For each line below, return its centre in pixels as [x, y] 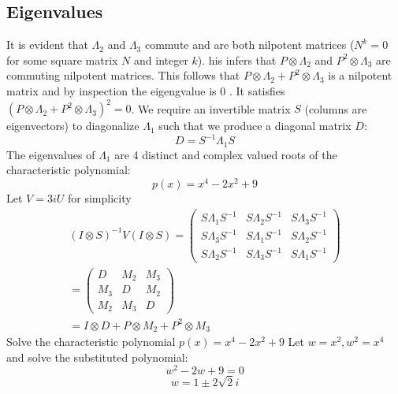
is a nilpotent [360, 75]
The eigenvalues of [51, 154]
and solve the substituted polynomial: [97, 357]
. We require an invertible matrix [211, 108]
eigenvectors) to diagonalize [73, 126]
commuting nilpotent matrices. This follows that [123, 75]
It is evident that [47, 45]
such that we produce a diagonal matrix [255, 126]
